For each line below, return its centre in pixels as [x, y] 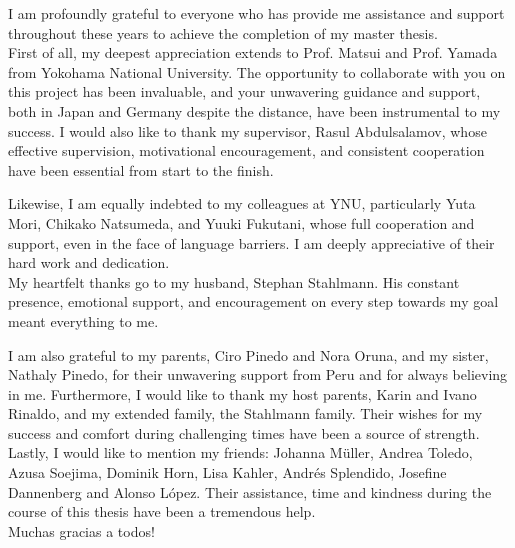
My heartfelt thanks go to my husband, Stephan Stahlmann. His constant [234, 281]
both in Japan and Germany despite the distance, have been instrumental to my [254, 110]
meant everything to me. [83, 320]
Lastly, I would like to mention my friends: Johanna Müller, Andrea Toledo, [240, 452]
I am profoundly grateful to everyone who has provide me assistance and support [256, 13]
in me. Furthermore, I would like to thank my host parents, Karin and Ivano [242, 393]
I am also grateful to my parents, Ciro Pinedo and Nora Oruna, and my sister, [248, 354]
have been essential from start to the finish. [141, 169]
